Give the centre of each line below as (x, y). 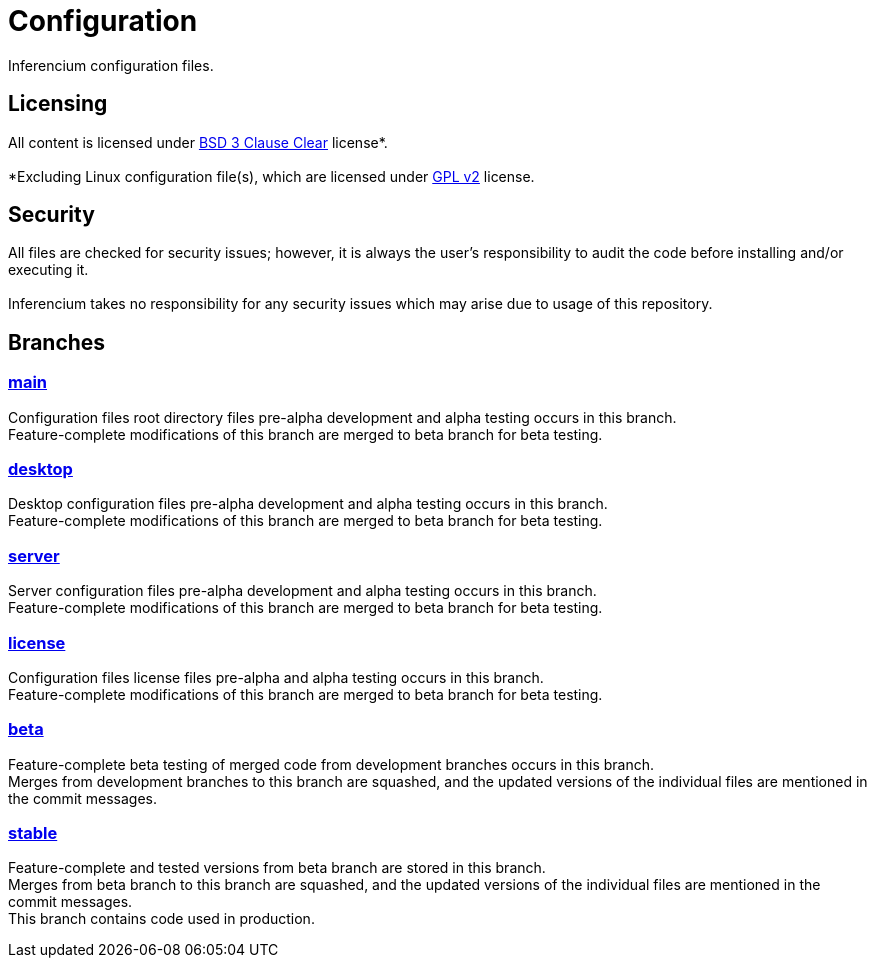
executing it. (48, 270)
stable (33, 833)
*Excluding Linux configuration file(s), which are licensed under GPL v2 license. (271, 176)
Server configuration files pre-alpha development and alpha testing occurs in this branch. (302, 591)
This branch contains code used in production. (161, 919)
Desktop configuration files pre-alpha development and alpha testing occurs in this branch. (308, 504)
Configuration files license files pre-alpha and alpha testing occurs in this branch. (276, 677)
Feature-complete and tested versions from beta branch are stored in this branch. (277, 868)
